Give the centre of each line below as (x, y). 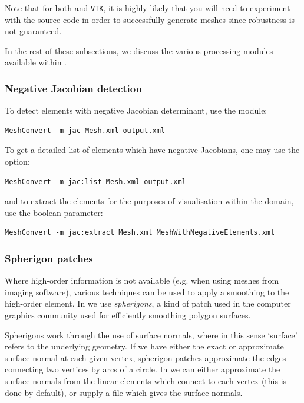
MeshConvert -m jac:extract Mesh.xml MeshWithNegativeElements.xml (140, 233)
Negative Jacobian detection (73, 88)
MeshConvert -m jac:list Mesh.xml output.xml (95, 181)
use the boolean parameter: (54, 212)
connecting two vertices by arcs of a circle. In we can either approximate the (143, 369)
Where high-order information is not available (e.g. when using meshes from (142, 280)
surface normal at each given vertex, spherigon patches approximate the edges (146, 357)
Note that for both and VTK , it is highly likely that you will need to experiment (148, 8)
